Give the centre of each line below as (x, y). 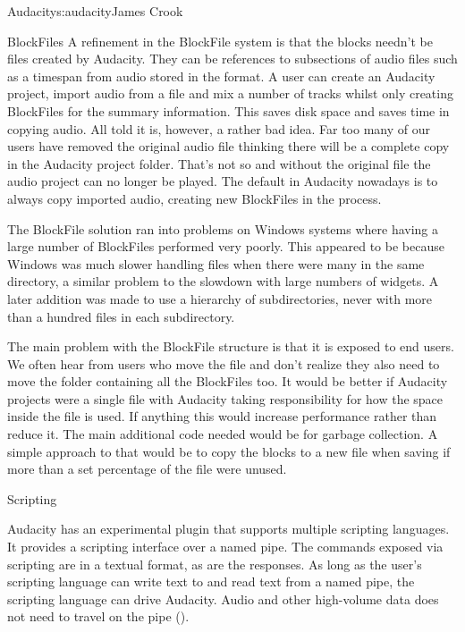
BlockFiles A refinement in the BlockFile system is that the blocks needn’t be (220, 41)
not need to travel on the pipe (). (98, 616)
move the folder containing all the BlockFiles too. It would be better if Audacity (228, 381)
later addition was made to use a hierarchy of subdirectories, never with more (220, 298)
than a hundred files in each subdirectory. (121, 316)
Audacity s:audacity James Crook (95, 11)
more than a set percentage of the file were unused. (147, 469)
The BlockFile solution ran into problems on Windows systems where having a (223, 228)
